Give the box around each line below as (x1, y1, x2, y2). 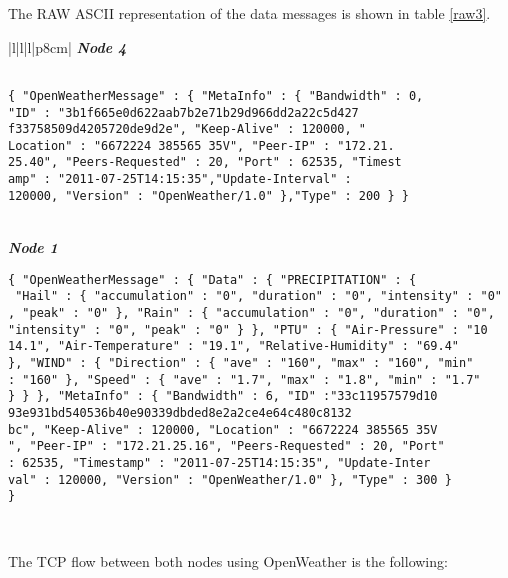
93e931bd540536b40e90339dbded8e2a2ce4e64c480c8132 (8, 405, 352, 420)
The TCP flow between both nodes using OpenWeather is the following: (8, 551, 448, 572)
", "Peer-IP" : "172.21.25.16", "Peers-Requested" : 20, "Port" (8, 439, 445, 454)
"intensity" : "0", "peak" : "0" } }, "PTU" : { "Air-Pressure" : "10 (8, 322, 488, 337)
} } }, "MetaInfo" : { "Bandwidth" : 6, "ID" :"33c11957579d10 (8, 389, 438, 404)
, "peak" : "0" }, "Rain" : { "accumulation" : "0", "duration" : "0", (8, 305, 495, 320)
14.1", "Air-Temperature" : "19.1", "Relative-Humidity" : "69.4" (8, 339, 460, 354)
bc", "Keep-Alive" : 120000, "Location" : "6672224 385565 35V (8, 422, 438, 437)
